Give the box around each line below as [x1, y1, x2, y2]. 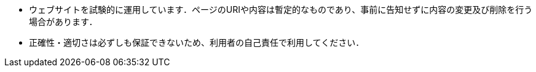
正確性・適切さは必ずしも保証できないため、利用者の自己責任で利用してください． [29, 37, 365, 48]
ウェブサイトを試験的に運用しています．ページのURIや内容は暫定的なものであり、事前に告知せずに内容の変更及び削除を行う [29, 4, 533, 15]
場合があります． [29, 16, 98, 27]
